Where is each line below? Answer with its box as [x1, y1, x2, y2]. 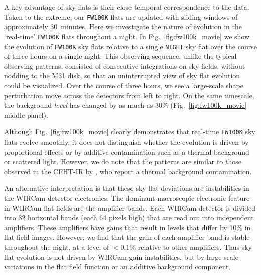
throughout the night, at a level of [4, 241, 109, 252]
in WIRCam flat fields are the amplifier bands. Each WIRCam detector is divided [4, 202, 256, 213]
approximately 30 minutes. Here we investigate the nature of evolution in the [4, 21, 242, 32]
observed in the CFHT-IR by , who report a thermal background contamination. [4, 166, 252, 176]
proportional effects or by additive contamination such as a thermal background [4, 146, 249, 157]
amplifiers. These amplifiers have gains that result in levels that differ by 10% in [4, 222, 251, 232]
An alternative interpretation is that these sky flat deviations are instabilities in [4, 183, 249, 193]
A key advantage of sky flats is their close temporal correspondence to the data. [4, 2, 249, 12]
